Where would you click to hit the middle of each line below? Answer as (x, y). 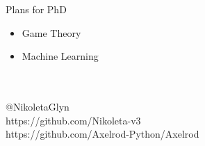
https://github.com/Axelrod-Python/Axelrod (102, 134)
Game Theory (51, 32)
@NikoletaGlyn (38, 106)
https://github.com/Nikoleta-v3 (73, 120)
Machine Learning (60, 56)
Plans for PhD (36, 9)
